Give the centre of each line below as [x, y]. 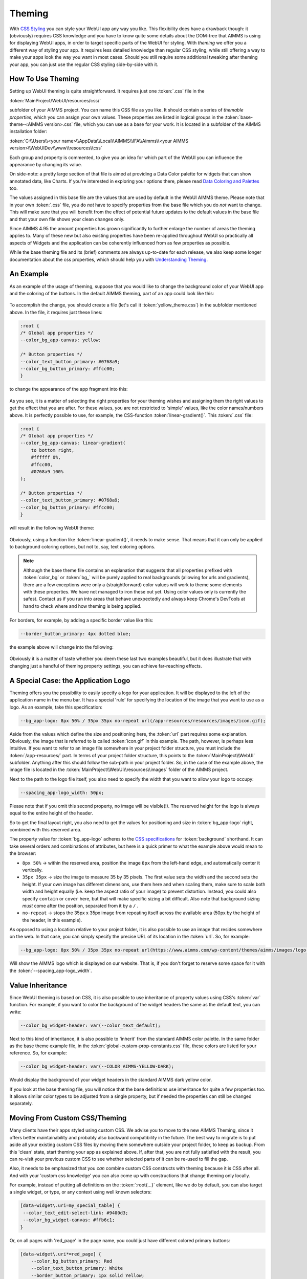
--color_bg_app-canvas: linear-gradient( [73, 443]
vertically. [32, 870]
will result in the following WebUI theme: [52, 528]
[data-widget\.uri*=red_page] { [61, 1254]
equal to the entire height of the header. [51, 813]
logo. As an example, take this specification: [56, 707]
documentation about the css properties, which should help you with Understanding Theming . [109, 259]
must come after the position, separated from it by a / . [80, 906]
